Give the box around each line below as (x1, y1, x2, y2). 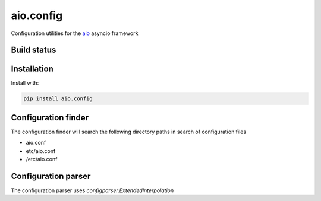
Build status (11, 45, 56, 55)
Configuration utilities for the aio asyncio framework (11, 30, 139, 37)
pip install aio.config (23, 95, 93, 102)
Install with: (11, 79, 39, 87)
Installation (11, 64, 53, 74)
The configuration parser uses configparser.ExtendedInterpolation (11, 187, 174, 194)
